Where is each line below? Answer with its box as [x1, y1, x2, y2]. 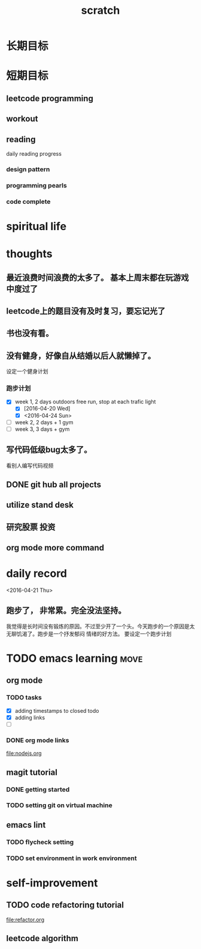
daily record [6, 567, 68, 581]
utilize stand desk [6, 500, 74, 510]
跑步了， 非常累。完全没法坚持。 [6, 605, 126, 616]
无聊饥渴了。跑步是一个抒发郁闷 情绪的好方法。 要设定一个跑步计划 [6, 630, 172, 637]
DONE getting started [6, 785, 70, 793]
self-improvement [6, 876, 98, 889]
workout [6, 114, 38, 124]
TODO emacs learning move [6, 651, 143, 665]
